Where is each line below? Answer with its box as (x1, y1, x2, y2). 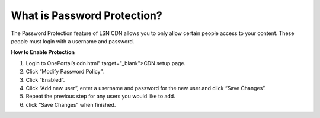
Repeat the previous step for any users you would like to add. (25, 93, 176, 100)
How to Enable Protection (11, 49, 75, 56)
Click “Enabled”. (25, 76, 65, 83)
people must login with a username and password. (11, 37, 135, 44)
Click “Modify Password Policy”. (25, 68, 104, 75)
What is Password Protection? (11, 9, 162, 22)
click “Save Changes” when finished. (25, 101, 116, 108)
